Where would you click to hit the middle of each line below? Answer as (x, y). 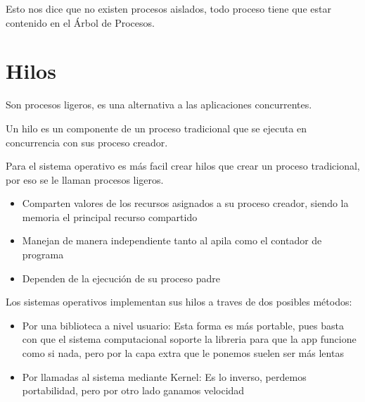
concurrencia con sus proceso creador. (87, 142)
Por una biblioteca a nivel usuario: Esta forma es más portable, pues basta (183, 325)
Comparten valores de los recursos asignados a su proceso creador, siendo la (185, 203)
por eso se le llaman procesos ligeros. (85, 179)
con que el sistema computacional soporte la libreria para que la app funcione (189, 339)
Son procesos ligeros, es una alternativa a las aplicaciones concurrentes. (159, 105)
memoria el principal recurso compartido (110, 216)
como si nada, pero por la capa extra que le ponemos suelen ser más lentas (183, 353)
